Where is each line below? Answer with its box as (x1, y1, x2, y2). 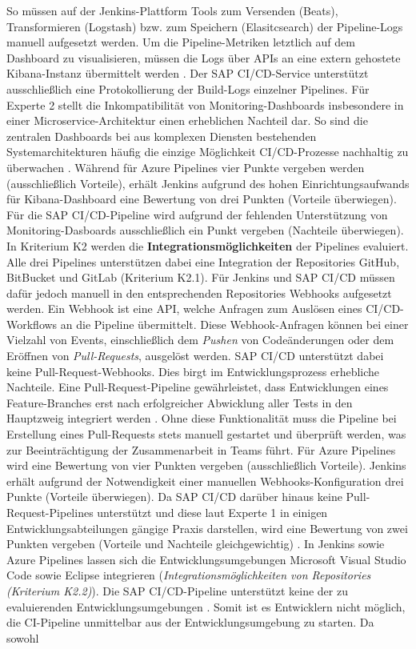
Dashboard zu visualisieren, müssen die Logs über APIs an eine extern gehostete (6, 49, 401, 66)
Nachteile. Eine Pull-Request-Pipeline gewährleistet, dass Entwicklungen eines (6, 379, 389, 395)
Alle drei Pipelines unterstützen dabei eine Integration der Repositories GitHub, (6, 253, 400, 270)
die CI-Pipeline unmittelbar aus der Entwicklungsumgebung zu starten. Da (6, 614, 374, 631)
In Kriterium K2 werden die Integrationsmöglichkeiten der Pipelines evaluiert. (6, 237, 409, 254)
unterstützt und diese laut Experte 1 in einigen (97, 504, 328, 520)
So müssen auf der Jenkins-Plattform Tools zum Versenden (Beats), (6, 2, 338, 18)
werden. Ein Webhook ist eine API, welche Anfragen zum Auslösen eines (6, 300, 362, 317)
